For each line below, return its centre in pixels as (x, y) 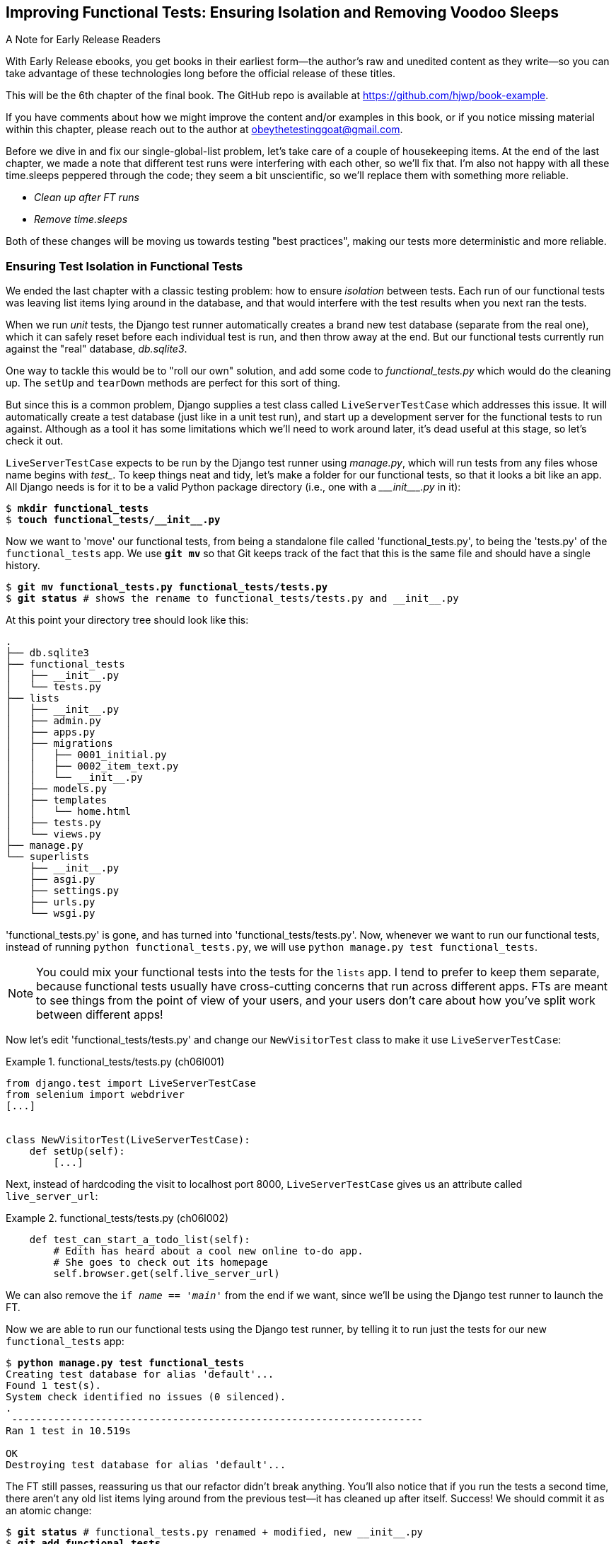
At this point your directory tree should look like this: (127, 620)
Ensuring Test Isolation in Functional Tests (124, 266)
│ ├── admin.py (53, 721)
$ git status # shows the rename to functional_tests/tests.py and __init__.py (232, 599)
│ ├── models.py (57, 789)
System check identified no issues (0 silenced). (146, 1397)
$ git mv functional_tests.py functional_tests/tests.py (167, 587)
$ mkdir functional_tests (77, 509)
